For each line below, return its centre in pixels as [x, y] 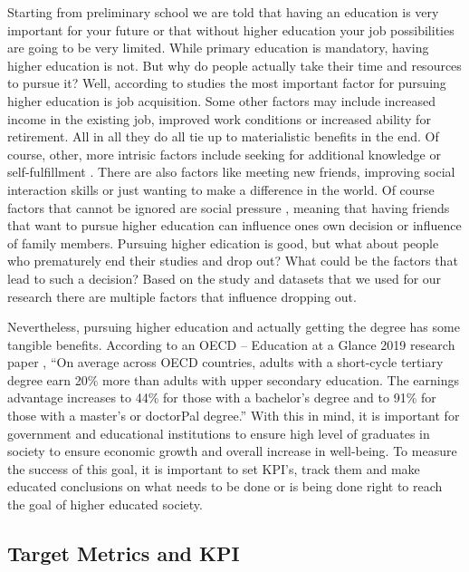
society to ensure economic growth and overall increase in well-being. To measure [232, 451]
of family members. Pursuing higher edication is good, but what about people [223, 242]
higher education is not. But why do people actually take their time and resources [234, 65]
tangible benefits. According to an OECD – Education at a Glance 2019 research [231, 344]
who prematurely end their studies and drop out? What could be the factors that [233, 261]
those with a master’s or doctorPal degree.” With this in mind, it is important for [234, 416]
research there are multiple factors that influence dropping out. [182, 296]
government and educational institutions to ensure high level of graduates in [219, 433]
